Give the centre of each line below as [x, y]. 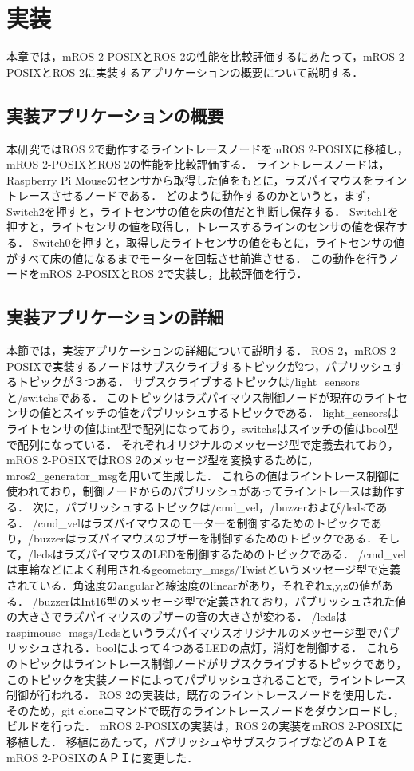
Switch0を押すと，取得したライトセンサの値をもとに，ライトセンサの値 [218, 242]
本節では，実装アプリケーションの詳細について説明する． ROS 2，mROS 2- [203, 350]
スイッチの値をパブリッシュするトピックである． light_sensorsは [230, 413]
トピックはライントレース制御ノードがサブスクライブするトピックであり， [212, 663]
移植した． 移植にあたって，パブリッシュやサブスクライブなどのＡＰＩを [197, 741]
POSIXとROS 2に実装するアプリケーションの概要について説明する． [185, 72]
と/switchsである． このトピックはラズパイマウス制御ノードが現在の [185, 397]
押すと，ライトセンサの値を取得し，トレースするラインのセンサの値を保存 [201, 227]
